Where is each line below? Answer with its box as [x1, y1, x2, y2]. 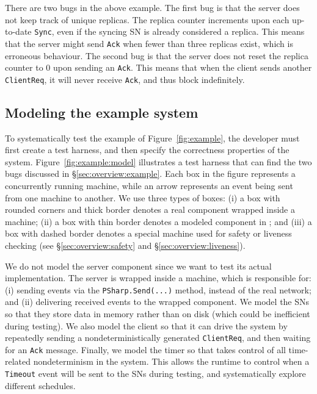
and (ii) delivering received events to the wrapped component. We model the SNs [5, 295, 310, 308]
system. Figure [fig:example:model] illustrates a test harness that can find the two [5, 155, 312, 168]
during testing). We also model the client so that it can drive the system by [5, 319, 288, 332]
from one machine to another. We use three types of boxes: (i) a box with [5, 191, 280, 204]
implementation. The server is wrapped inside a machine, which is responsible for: [5, 271, 312, 284]
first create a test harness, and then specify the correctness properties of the [5, 143, 290, 156]
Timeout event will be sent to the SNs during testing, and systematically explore [5, 367, 306, 380]
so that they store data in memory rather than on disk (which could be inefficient [5, 307, 310, 320]
